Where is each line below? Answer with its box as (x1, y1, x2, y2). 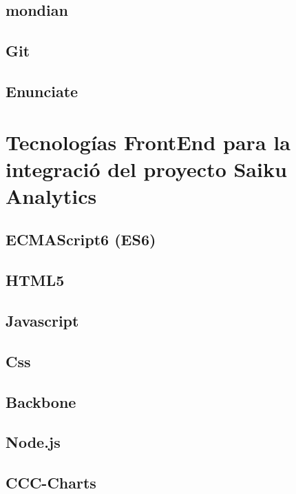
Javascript (6, 310, 79, 331)
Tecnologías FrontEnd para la (6, 127, 290, 156)
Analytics (6, 181, 97, 209)
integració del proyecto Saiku (6, 154, 287, 183)
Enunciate (6, 80, 78, 101)
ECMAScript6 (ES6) (6, 229, 156, 250)
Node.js (6, 431, 61, 453)
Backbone (6, 391, 76, 412)
